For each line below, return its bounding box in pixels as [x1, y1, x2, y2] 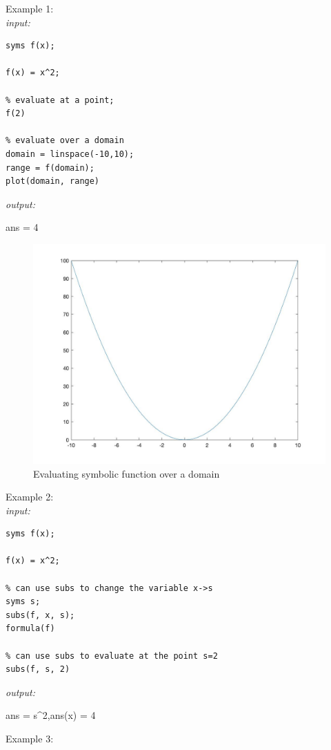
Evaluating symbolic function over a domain [33, 466, 220, 480]
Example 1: [6, 1, 54, 15]
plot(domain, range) [6, 176, 100, 187]
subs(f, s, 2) [6, 664, 70, 675]
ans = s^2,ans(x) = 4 [6, 708, 96, 722]
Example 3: [6, 731, 54, 745]
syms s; [6, 597, 41, 607]
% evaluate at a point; [6, 95, 114, 105]
